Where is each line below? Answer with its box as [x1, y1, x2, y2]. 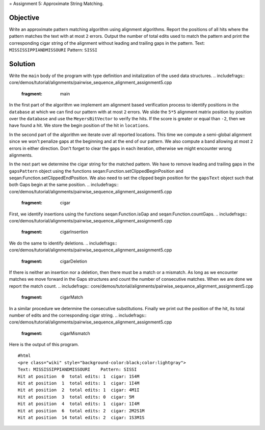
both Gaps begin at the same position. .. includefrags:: [9, 182, 119, 188]
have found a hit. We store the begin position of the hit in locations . [9, 123, 150, 129]
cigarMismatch [60, 330, 90, 336]
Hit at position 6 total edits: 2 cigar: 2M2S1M [18, 408, 145, 413]
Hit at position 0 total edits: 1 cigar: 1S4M [18, 374, 140, 379]
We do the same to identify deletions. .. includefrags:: [9, 240, 117, 246]
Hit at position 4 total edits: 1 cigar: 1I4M [18, 401, 140, 407]
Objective [9, 13, 40, 22]
